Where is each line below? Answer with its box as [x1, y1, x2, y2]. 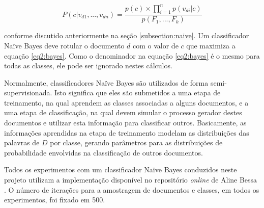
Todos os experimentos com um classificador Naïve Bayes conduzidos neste [4, 164, 237, 175]
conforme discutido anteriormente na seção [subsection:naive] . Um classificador [4, 30, 249, 41]
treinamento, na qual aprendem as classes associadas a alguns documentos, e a [4, 97, 249, 108]
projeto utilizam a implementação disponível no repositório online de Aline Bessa [4, 174, 257, 185]
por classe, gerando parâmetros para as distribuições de [50, 137, 223, 148]
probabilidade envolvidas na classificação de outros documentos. [4, 147, 203, 158]
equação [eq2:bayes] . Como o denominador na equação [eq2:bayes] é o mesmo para [4, 50, 260, 61]
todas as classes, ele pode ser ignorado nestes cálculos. [4, 60, 172, 71]
